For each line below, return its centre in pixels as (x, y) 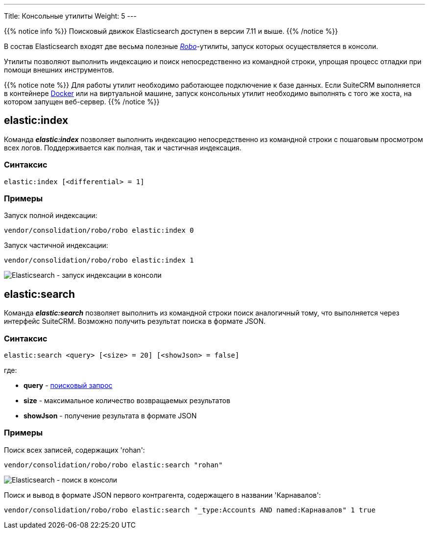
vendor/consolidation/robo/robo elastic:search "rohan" (113, 465)
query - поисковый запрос (68, 385)
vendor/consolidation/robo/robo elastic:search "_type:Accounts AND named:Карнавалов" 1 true (190, 510)
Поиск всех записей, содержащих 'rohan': (74, 450)
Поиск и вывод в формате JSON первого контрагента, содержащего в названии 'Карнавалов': (162, 495)
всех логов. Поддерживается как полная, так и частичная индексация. (123, 147)
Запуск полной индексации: (51, 216)
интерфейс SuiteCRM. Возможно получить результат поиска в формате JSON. (135, 321)
